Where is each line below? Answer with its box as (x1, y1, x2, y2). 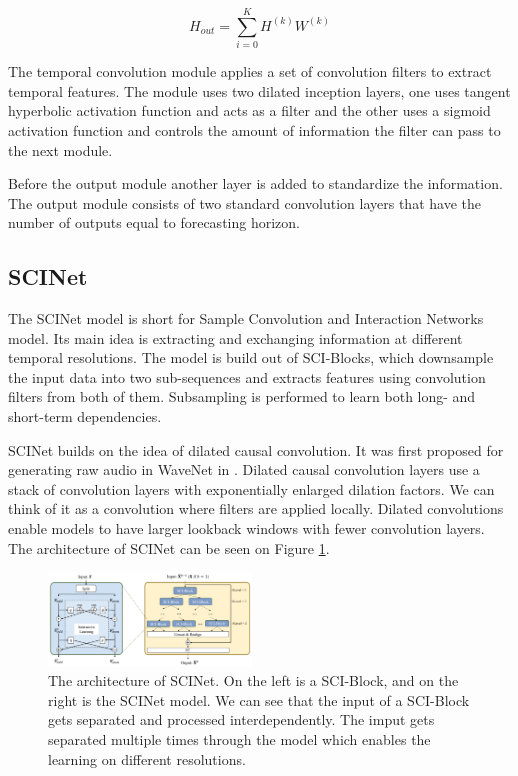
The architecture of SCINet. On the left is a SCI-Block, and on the (48, 670, 459, 691)
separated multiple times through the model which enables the (48, 728, 431, 749)
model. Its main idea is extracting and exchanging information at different (8, 327, 463, 348)
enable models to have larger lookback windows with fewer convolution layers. (8, 518, 485, 539)
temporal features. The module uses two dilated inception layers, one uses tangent (8, 80, 511, 101)
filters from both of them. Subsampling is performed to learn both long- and (8, 386, 476, 407)
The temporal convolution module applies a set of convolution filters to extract (8, 61, 492, 82)
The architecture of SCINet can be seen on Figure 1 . (8, 537, 330, 558)
